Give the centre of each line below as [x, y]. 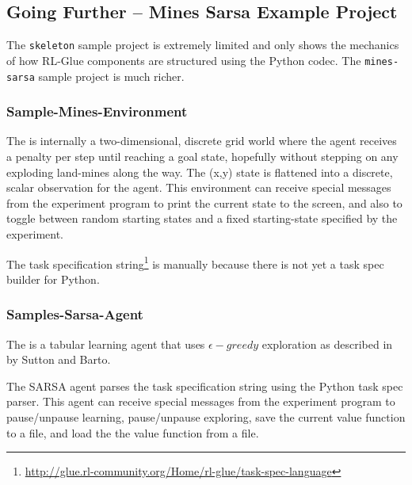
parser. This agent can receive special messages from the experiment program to [201, 401]
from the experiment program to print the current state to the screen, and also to [204, 202]
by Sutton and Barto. [59, 359]
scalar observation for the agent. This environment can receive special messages [199, 187]
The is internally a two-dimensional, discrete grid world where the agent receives [202, 141]
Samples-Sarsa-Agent [75, 314]
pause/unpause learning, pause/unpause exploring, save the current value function [206, 416]
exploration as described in [327, 344]
